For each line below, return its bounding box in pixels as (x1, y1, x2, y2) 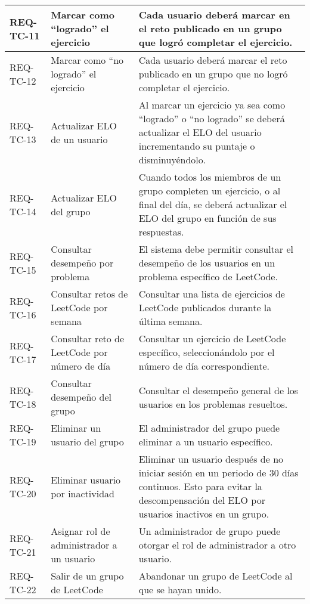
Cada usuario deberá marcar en (138, 8, 290, 21)
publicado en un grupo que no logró (138, 67, 288, 80)
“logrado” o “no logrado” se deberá (138, 111, 285, 125)
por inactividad (51, 486, 114, 500)
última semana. (138, 314, 203, 328)
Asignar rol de (51, 524, 110, 538)
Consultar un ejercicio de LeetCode (138, 332, 286, 345)
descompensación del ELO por (138, 493, 265, 507)
